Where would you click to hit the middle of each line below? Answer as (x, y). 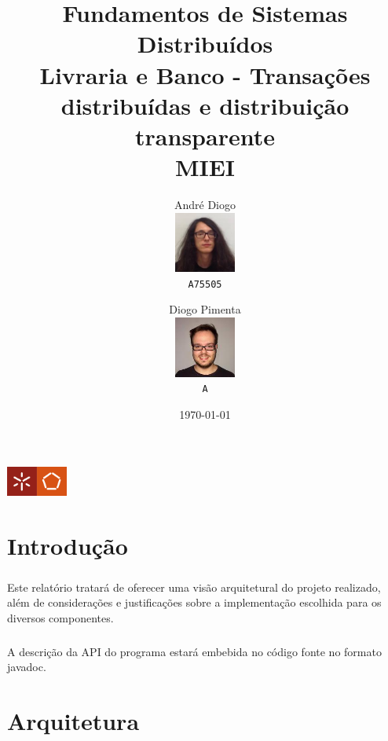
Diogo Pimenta (205, 309)
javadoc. (27, 667)
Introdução (68, 545)
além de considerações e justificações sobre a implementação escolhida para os (194, 602)
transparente (205, 136)
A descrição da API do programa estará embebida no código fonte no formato (194, 651)
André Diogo (205, 205)
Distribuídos (205, 44)
